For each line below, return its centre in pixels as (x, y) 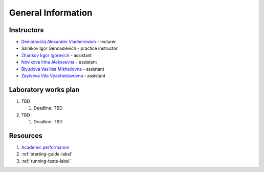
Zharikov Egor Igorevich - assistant (56, 55)
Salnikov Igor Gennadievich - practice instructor (69, 48)
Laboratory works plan (44, 89)
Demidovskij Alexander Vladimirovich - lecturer (69, 42)
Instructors (26, 30)
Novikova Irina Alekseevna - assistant (59, 62)
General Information (51, 13)
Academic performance (45, 147)
